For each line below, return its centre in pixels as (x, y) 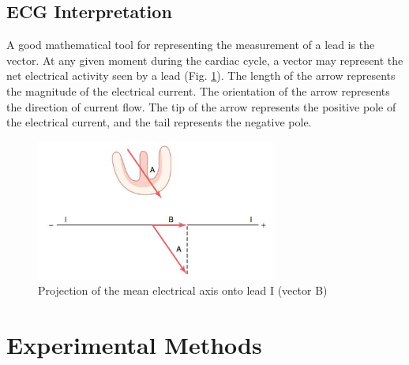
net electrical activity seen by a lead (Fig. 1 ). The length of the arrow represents (201, 75)
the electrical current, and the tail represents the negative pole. (159, 122)
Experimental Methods (134, 345)
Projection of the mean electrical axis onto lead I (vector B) (183, 290)
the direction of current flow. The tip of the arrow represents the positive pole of (201, 106)
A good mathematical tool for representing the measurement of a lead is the (191, 45)
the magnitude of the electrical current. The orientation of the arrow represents (198, 90)
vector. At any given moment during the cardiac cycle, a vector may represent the (205, 60)
